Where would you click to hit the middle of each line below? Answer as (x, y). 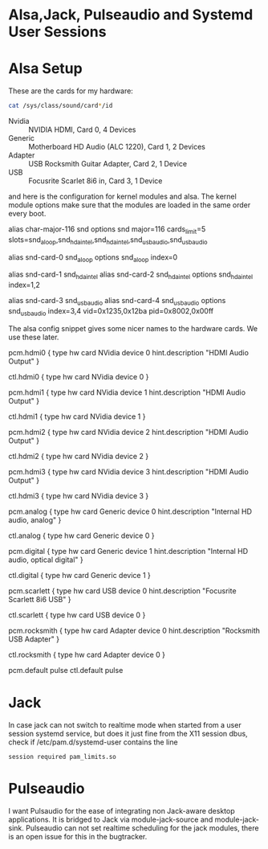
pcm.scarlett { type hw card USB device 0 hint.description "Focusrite (122, 591)
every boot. (27, 213)
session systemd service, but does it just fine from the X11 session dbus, (128, 733)
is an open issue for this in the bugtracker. (78, 836)
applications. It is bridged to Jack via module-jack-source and (111, 819)
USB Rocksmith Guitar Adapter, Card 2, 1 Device (108, 164)
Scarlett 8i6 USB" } (40, 599)
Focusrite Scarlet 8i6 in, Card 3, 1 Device (95, 181)
